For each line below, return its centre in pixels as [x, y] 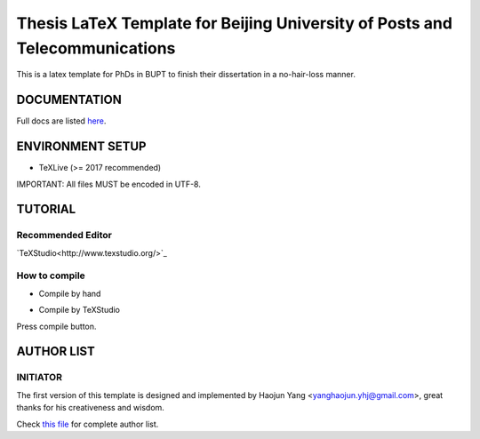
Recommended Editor [64, 235]
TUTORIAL [46, 209]
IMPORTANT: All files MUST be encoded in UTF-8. [109, 184]
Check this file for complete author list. [88, 424]
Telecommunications [96, 48]
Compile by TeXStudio [79, 310]
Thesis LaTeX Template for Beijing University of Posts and [235, 23]
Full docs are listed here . [61, 121]
